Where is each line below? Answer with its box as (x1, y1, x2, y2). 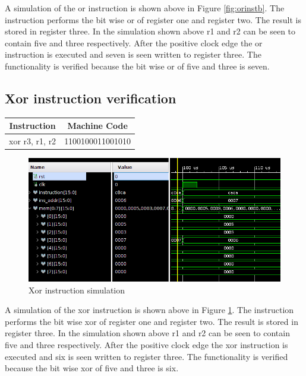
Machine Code (67, 119, 128, 132)
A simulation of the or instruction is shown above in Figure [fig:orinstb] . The (5, 2, 285, 14)
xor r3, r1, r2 (9, 135, 56, 147)
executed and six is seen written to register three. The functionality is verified (5, 350, 288, 362)
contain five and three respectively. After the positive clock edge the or (5, 36, 263, 49)
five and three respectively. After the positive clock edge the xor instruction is (5, 338, 288, 350)
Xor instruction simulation (29, 283, 125, 296)
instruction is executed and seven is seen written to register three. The (5, 48, 261, 61)
